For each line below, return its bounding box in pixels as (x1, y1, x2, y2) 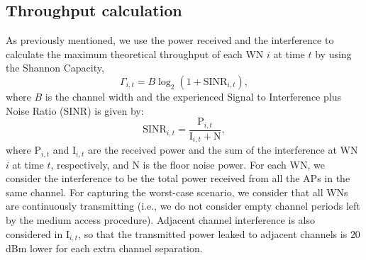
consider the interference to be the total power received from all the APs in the (6, 171, 350, 186)
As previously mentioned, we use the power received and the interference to (6, 33, 334, 47)
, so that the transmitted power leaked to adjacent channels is (78, 226, 348, 241)
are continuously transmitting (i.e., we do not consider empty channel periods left (6, 198, 360, 213)
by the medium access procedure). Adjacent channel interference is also (6, 212, 315, 227)
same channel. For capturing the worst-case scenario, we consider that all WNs (6, 184, 348, 199)
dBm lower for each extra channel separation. (6, 240, 203, 255)
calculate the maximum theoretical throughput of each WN (6, 46, 264, 61)
